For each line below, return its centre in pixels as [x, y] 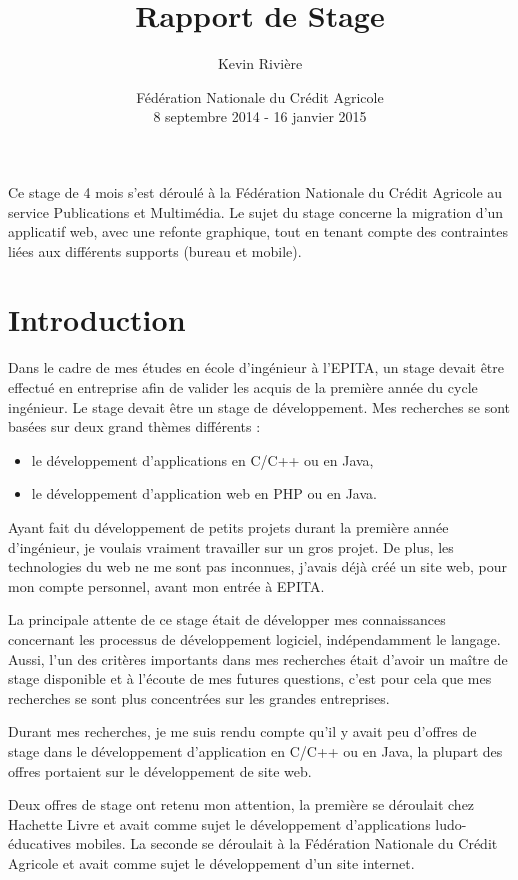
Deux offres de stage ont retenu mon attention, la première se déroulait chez [241, 804]
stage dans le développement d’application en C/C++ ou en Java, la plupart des [255, 750]
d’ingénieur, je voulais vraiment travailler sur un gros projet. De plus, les [231, 546]
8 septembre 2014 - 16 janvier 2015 [260, 116]
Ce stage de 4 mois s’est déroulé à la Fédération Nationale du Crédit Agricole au [255, 191]
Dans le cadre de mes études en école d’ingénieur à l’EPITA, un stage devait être [256, 367]
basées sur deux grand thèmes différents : [134, 426]
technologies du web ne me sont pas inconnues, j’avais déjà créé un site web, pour [258, 566]
